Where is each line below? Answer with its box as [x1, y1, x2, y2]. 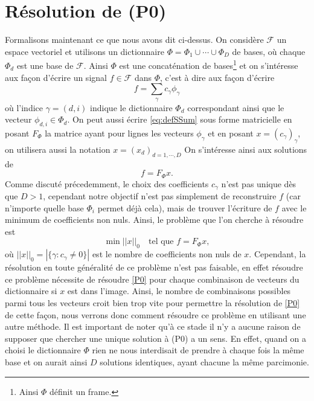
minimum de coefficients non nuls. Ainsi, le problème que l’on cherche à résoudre [5, 213, 304, 226]
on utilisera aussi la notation [5, 143, 111, 155]
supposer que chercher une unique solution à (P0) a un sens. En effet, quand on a [5, 332, 307, 344]
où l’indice [5, 101, 43, 114]
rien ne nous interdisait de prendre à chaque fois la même [92, 344, 304, 356]
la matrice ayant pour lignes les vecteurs [45, 126, 194, 139]
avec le [281, 201, 307, 214]
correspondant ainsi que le [187, 101, 284, 114]
